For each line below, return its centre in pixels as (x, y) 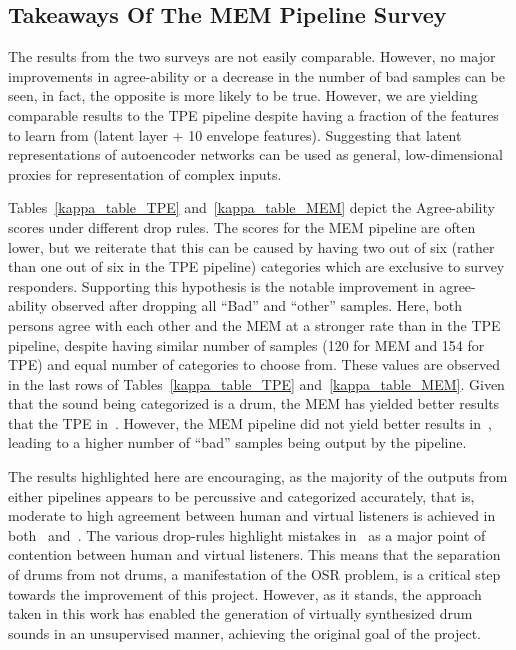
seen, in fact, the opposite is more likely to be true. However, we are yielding (243, 95)
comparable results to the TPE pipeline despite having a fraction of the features (253, 114)
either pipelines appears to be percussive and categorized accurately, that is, (241, 495)
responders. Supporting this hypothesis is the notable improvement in (221, 285)
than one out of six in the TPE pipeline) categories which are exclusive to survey (256, 266)
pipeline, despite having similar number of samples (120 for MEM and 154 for (246, 344)
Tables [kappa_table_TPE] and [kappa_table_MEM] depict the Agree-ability (251, 207)
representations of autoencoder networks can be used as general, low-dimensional (255, 154)
